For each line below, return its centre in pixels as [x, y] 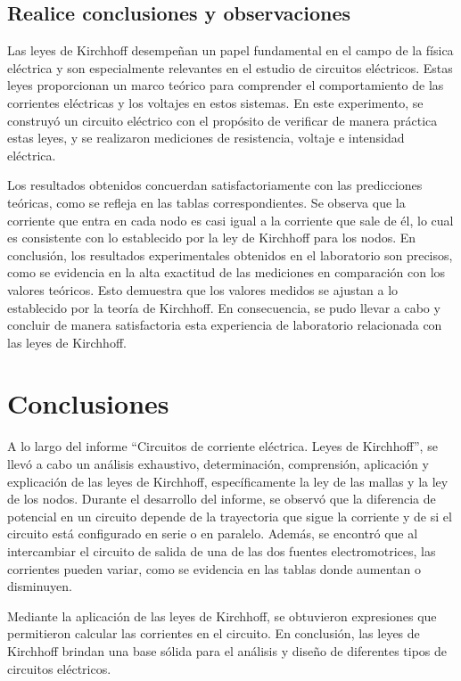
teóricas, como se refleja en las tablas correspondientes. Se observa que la [206, 202]
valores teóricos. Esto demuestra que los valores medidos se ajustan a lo [203, 289]
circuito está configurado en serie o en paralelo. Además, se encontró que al [213, 533]
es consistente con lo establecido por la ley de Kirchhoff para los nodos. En [212, 238]
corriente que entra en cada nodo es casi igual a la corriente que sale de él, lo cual [230, 220]
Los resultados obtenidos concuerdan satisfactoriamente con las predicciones [215, 185]
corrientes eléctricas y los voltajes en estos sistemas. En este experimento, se [215, 102]
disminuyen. [40, 586]
